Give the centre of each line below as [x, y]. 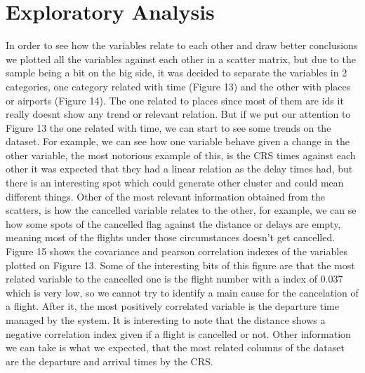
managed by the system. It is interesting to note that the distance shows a [166, 320]
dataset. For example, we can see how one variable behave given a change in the [178, 141]
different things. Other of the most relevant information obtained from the [165, 196]
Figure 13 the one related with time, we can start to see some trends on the [168, 127]
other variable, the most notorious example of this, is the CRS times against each [181, 155]
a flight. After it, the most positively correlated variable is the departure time [172, 306]
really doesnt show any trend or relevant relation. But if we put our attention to [178, 114]
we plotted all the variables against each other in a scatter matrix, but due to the [181, 59]
